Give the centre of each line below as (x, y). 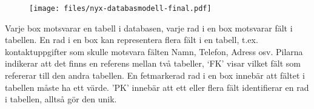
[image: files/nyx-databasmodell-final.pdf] (120, 8)
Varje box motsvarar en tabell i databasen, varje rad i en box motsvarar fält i (149, 28)
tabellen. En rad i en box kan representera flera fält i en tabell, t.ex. (132, 40)
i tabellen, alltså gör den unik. (61, 99)
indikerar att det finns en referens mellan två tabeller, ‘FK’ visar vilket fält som (153, 63)
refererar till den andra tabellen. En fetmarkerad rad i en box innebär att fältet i (155, 75)
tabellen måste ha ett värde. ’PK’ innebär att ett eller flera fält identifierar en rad (157, 87)
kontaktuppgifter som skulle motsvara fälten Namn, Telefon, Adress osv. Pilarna (154, 51)
